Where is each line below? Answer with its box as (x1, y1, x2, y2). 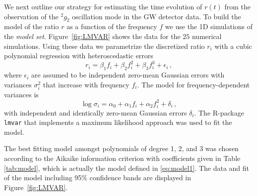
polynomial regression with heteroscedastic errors (4, 50, 153, 61)
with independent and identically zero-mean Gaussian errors (4, 107, 187, 118)
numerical (192, 31, 222, 41)
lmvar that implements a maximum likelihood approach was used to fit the (4, 117, 232, 127)
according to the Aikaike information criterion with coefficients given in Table (4, 153, 241, 163)
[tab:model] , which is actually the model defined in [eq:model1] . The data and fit (4, 162, 250, 173)
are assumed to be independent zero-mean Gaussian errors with (31, 70, 225, 80)
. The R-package (194, 107, 244, 118)
